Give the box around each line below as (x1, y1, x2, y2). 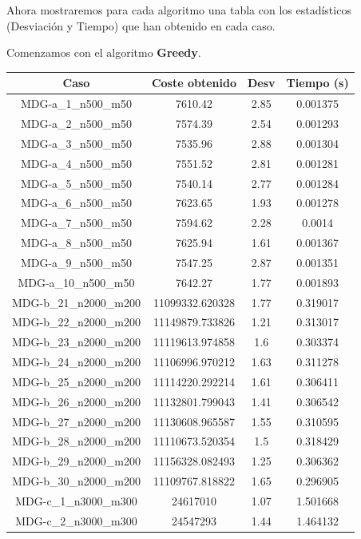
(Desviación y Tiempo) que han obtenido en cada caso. (6, 17, 276, 34)
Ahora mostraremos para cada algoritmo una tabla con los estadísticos (6, 2, 351, 18)
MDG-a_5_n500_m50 (20, 174, 133, 191)
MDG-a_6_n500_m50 (20, 194, 133, 211)
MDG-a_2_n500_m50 (20, 114, 133, 131)
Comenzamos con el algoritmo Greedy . (6, 44, 201, 61)
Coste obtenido (151, 74, 236, 91)
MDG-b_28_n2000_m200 (12, 433, 141, 449)
